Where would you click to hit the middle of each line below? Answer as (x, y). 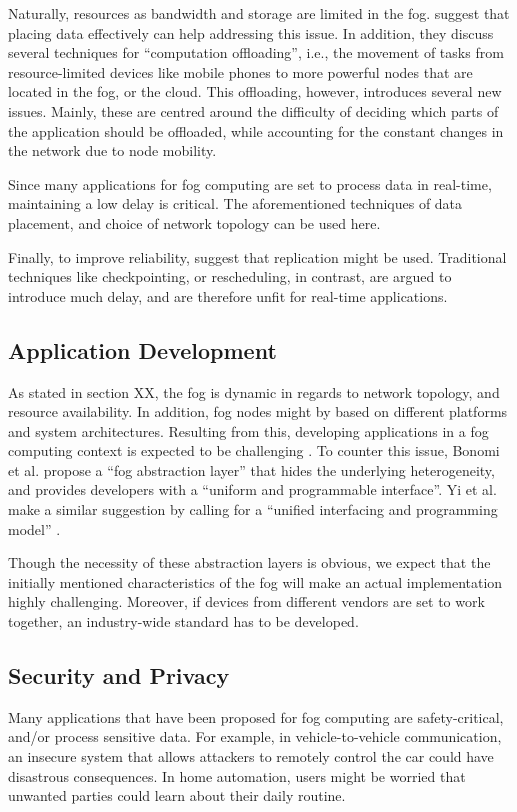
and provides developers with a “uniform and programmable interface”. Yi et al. (252, 489)
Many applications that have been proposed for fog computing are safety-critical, (256, 716)
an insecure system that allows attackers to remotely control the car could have (251, 756)
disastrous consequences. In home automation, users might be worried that (237, 775)
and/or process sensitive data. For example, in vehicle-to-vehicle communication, (255, 736)
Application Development (142, 349)
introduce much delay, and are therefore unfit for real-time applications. (228, 295)
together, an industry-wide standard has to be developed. (183, 621)
